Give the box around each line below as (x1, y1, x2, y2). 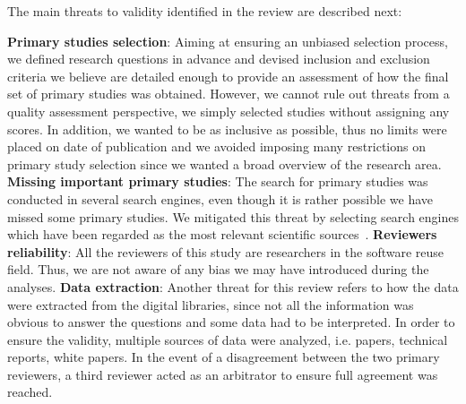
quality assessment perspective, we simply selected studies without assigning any (7, 101, 450, 120)
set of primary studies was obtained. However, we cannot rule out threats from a (7, 84, 450, 103)
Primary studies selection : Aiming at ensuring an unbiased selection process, (7, 31, 448, 50)
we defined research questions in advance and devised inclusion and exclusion (7, 49, 430, 68)
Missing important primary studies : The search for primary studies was (7, 172, 428, 191)
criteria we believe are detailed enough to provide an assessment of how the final (7, 66, 449, 85)
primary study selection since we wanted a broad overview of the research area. (7, 154, 442, 173)
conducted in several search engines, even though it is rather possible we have (7, 189, 434, 208)
